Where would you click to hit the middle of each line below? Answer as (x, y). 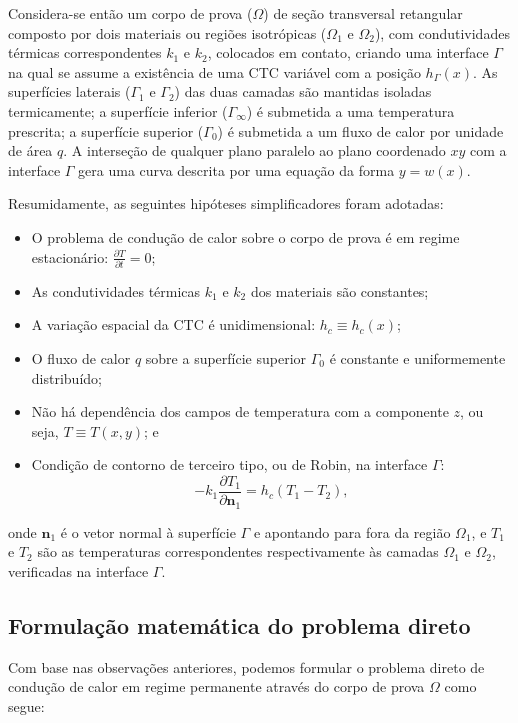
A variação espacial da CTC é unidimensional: (173, 324)
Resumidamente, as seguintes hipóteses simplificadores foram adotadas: (226, 203)
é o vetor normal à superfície (148, 531)
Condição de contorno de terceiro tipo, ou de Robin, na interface (229, 464)
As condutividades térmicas (116, 290)
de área (30, 150)
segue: (26, 705)
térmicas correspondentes (85, 52)
